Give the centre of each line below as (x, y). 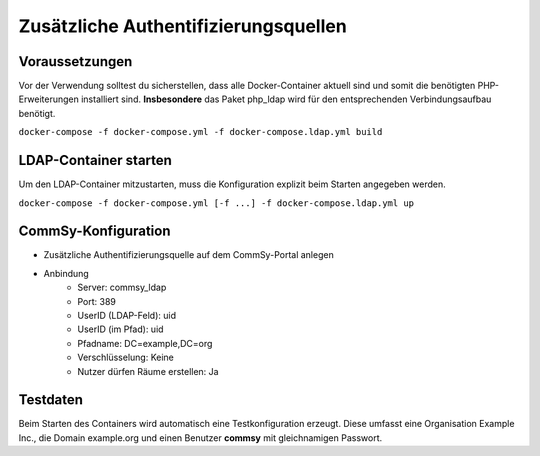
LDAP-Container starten (95, 160)
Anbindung (66, 273)
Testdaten (51, 400)
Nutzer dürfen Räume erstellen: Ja (148, 371)
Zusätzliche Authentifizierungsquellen (182, 26)
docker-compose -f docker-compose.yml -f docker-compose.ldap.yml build (200, 132)
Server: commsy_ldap (122, 287)
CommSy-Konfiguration (94, 231)
